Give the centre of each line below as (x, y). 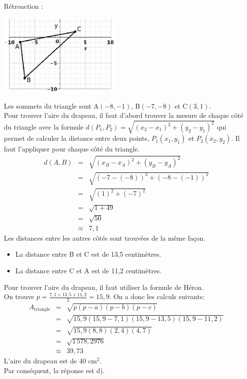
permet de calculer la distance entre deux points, (77, 138)
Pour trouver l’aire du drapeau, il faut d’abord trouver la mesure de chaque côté (124, 115)
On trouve (19, 296)
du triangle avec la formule (44, 127)
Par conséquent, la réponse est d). (54, 370)
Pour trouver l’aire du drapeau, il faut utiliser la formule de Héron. (104, 287)
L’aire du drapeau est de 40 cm (51, 361)
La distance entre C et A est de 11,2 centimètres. (88, 270)
